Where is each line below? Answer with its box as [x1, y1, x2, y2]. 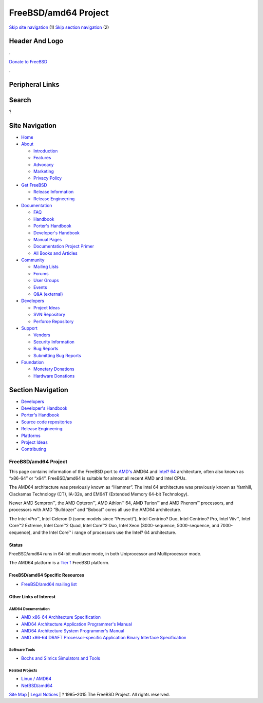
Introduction [33, 148, 58, 153]
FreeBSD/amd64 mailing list [21, 581, 77, 587]
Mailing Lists [33, 264, 59, 270]
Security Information [33, 339, 75, 344]
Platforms [21, 433, 41, 438]
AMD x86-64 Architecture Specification [21, 614, 101, 620]
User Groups [33, 278, 59, 284]
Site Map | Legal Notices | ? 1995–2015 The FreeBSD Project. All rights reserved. [9, 691, 170, 697]
